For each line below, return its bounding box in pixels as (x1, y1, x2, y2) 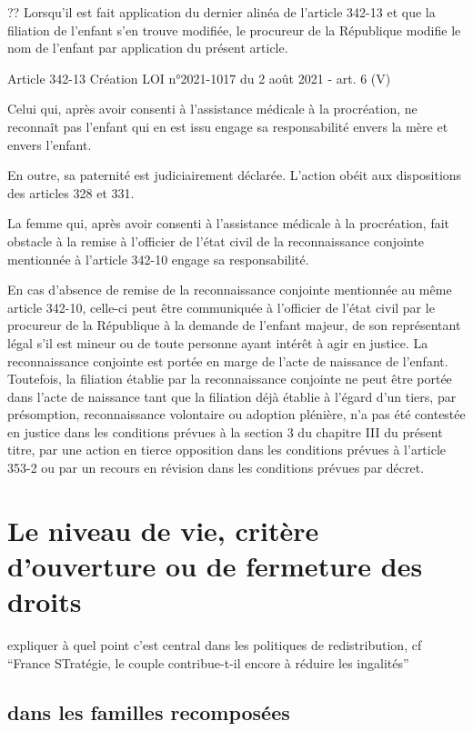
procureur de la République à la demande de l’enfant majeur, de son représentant (7, 315, 461, 335)
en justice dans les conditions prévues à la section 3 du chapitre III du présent (7, 422, 443, 441)
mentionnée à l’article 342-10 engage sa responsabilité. (7, 249, 309, 268)
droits (7, 583, 82, 620)
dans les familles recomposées (7, 697, 290, 726)
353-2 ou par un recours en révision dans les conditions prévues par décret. (7, 458, 425, 477)
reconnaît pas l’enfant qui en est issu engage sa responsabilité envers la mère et (7, 116, 448, 135)
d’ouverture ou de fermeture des (7, 547, 423, 585)
